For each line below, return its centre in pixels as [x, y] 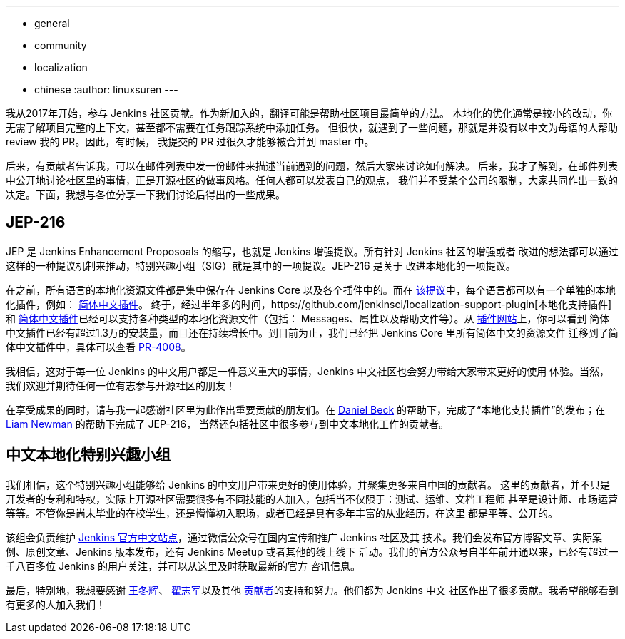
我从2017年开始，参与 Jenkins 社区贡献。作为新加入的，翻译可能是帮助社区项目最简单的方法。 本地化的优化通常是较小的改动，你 [309, 113]
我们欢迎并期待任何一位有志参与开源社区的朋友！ [121, 385]
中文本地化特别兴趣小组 [88, 455]
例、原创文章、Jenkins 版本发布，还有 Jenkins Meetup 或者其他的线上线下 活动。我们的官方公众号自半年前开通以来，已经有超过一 [312, 551]
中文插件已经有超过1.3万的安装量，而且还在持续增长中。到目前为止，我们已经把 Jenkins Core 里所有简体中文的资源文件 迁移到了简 [312, 332]
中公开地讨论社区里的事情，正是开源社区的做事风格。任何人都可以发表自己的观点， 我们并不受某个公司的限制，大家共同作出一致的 [312, 180]
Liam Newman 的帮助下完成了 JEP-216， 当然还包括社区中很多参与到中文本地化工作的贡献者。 [228, 424]
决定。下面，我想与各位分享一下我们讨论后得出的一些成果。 [146, 194]
